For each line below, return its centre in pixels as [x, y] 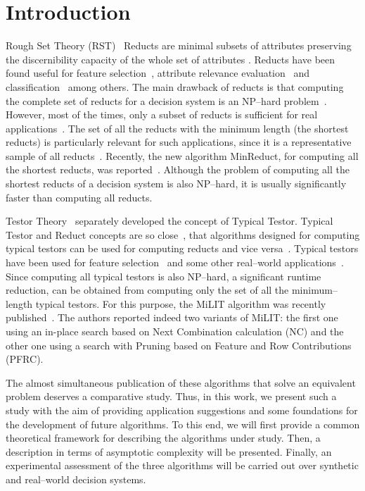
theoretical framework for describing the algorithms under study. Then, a [163, 438]
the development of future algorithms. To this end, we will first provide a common [183, 424]
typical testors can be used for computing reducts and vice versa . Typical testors [182, 248]
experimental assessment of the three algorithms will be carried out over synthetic [182, 465]
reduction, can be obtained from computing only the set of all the [147, 290]
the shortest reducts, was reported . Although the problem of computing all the [178, 169]
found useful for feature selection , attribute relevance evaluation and [158, 73]
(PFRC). [25, 359]
